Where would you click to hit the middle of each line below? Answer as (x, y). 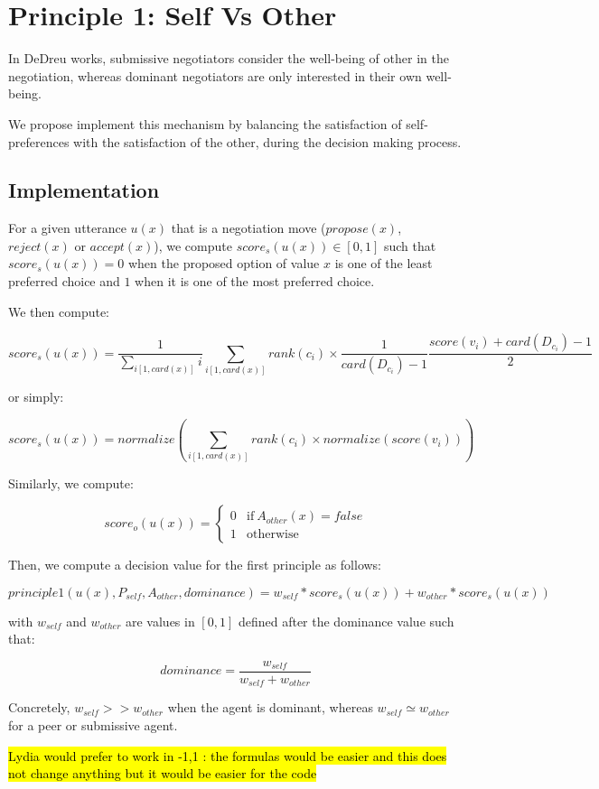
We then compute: (59, 311)
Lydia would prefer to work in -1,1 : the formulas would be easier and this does (228, 755)
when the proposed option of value (224, 263)
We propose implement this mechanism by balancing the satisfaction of (205, 123)
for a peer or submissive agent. (93, 725)
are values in (160, 621)
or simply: (36, 397)
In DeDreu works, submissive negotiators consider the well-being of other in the (229, 58)
